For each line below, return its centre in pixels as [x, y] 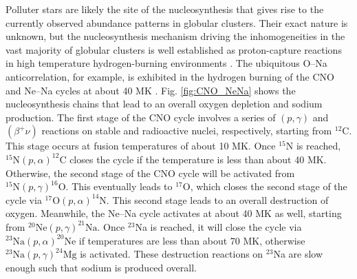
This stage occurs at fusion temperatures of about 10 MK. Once [141, 146]
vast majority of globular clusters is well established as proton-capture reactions [174, 49]
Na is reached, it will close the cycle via [218, 226]
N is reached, [313, 146]
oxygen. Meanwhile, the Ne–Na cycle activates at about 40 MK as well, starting [174, 213]
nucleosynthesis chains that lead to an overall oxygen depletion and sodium [164, 104]
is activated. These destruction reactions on [172, 254]
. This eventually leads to [119, 186]
